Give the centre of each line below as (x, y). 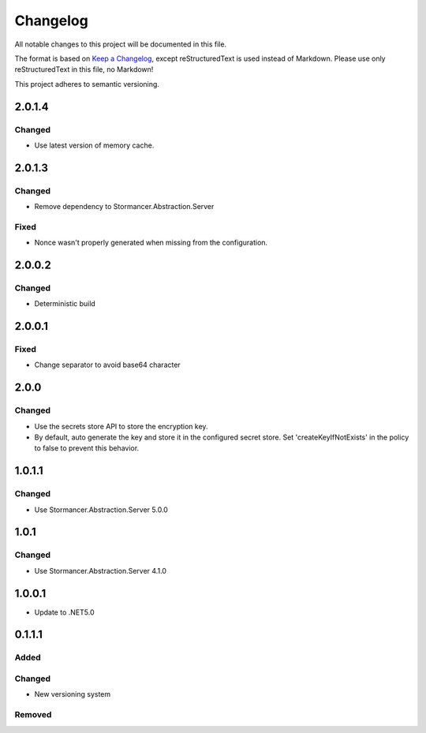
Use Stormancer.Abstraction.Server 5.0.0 (101, 510)
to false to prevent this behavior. (87, 448)
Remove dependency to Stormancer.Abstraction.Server (124, 207)
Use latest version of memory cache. (94, 145)
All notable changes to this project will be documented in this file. (121, 44)
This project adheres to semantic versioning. (87, 84)
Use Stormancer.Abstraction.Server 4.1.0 (101, 570)
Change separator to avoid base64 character (107, 365)
